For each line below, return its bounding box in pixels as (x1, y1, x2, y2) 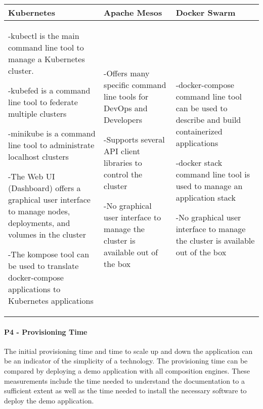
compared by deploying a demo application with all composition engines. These (4, 365, 250, 376)
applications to (8, 283, 61, 295)
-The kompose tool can (8, 248, 90, 260)
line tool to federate (8, 96, 78, 108)
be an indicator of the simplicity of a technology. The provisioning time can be (4, 355, 248, 366)
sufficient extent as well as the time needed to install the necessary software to (4, 385, 247, 396)
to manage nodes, (8, 205, 70, 217)
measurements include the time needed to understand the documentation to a (4, 375, 245, 386)
